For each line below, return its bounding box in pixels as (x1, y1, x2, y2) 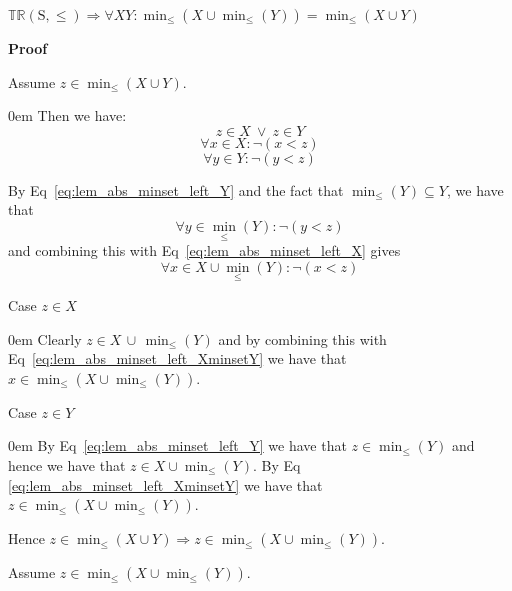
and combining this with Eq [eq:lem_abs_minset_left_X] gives (8, 240, 401, 261)
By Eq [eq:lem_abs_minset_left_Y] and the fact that (8, 179, 344, 200)
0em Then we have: (8, 105, 127, 126)
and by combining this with (218, 328, 387, 349)
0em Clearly (8, 328, 82, 349)
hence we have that (8, 454, 126, 475)
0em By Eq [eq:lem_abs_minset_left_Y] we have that (8, 435, 347, 456)
